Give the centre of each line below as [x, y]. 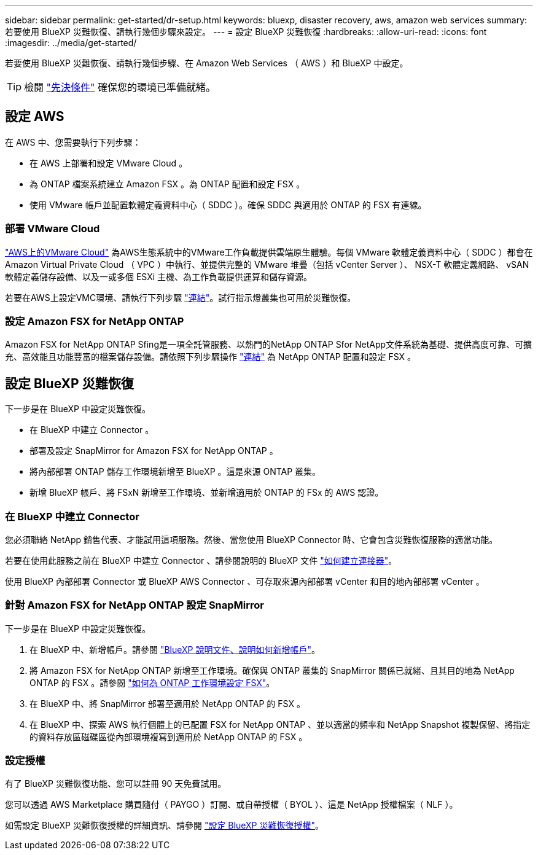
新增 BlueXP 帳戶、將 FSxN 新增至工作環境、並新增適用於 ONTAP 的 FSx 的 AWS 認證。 [207, 493]
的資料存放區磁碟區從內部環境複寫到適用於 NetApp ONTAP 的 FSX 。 [169, 736]
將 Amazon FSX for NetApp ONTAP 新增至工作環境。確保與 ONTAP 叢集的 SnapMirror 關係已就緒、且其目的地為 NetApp [272, 670]
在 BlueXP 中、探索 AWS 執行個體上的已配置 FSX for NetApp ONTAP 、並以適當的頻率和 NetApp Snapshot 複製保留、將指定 [280, 724]
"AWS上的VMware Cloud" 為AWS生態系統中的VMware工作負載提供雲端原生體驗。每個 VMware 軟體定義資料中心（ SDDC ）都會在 [269, 252]
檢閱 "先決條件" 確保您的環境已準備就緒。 [120, 87]
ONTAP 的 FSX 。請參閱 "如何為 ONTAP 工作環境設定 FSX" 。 [152, 682]
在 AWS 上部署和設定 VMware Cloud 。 [109, 163]
